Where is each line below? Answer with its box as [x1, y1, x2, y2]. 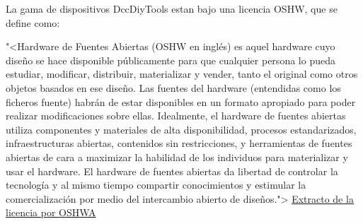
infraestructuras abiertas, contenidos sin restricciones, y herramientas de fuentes [6, 136, 352, 151]
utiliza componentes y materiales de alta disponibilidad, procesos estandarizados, [6, 122, 357, 136]
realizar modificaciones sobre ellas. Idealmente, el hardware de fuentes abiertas [6, 108, 346, 123]
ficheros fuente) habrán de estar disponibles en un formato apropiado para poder [6, 94, 356, 109]
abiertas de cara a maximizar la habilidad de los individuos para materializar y [6, 149, 348, 164]
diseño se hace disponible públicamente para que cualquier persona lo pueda [6, 52, 335, 67]
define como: [6, 15, 60, 30]
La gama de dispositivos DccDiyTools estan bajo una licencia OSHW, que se [6, 1, 338, 16]
